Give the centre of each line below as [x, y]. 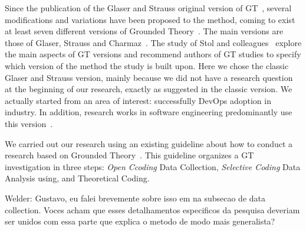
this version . [29, 123]
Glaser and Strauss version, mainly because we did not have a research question [149, 77]
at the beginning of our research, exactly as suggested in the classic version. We [149, 89]
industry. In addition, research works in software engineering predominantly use [149, 112]
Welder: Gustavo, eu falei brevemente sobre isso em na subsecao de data [135, 198]
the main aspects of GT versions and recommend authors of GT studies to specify [153, 54]
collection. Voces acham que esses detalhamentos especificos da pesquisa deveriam [152, 209]
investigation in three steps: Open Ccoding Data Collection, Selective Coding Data [153, 166]
